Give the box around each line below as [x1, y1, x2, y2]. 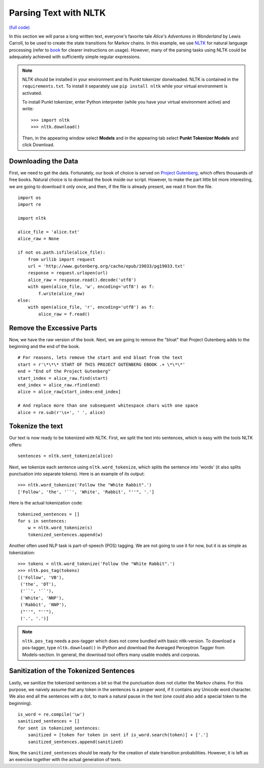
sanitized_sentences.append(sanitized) [27, 739, 124, 745]
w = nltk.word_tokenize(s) [27, 525, 93, 530]
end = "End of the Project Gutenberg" [18, 369, 111, 374]
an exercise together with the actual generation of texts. [9, 757, 122, 763]
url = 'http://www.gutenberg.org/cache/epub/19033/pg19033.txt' [27, 263, 185, 269]
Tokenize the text [9, 422, 63, 430]
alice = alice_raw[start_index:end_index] [18, 389, 121, 395]
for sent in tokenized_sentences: [18, 725, 100, 731]
